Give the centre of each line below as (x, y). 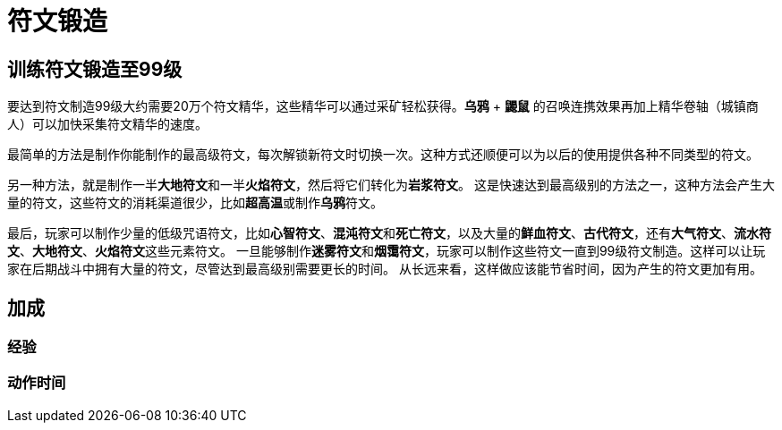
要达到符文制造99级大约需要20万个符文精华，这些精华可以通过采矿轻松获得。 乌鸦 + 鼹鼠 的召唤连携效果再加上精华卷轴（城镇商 (383, 106)
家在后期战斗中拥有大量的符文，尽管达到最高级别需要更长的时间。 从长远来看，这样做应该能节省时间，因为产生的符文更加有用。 (385, 269)
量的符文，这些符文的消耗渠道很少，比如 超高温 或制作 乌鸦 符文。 (195, 203)
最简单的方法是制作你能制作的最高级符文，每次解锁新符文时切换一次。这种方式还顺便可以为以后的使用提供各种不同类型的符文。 (383, 155)
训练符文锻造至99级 (95, 69)
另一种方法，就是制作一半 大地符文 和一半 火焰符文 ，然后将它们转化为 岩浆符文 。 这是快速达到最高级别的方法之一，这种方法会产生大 (391, 185)
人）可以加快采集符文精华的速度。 (107, 124)
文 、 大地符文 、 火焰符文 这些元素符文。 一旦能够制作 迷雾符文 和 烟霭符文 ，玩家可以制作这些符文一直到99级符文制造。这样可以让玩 (387, 251)
